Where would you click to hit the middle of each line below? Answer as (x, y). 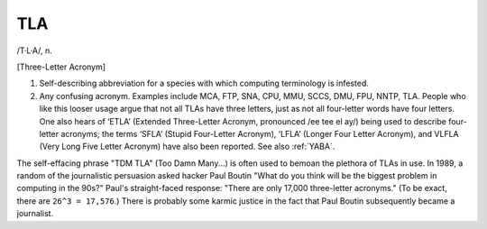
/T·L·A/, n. (35, 50)
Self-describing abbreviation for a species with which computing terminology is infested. (204, 83)
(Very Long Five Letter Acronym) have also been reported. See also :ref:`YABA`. (187, 147)
